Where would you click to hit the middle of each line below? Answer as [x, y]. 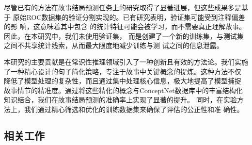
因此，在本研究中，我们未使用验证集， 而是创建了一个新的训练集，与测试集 [124, 36]
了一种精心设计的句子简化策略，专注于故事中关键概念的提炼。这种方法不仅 [123, 71]
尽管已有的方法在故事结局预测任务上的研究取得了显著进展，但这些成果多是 [123, 7]
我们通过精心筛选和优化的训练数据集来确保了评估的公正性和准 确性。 [134, 109]
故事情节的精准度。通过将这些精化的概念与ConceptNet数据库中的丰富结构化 [123, 90]
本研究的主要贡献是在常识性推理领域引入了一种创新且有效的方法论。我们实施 [126, 61]
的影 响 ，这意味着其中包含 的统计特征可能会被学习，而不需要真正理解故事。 [125, 26]
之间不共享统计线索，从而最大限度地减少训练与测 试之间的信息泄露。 [114, 45]
